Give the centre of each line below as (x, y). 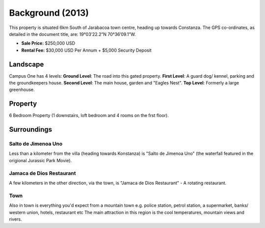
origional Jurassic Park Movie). (40, 160)
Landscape (26, 64)
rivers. (15, 219)
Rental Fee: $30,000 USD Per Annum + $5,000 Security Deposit (86, 50)
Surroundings (31, 129)
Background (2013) (49, 13)
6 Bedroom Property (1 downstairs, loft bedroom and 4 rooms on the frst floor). (89, 115)
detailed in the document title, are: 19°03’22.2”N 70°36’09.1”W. (72, 34)
